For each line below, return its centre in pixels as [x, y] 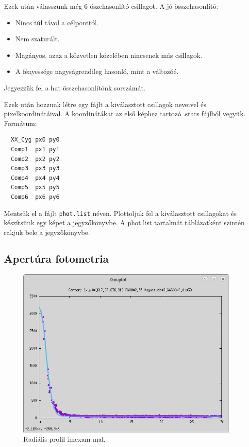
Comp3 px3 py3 [35, 169]
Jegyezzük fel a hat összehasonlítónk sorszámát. [75, 87]
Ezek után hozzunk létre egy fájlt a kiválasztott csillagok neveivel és [105, 104]
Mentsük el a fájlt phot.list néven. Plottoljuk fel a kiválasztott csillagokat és [120, 213]
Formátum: [20, 123]
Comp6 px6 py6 [35, 197]
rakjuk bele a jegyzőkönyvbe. [47, 232]
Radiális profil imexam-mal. [65, 439]
